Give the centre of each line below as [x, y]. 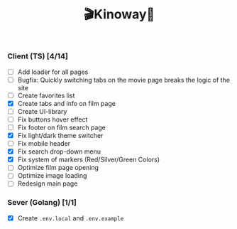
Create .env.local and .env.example [71, 218]
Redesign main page [48, 183]
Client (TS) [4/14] [38, 56]
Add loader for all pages [53, 72]
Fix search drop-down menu [59, 151]
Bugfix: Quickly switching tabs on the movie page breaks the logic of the [124, 80]
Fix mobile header [44, 144]
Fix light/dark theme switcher [60, 135]
